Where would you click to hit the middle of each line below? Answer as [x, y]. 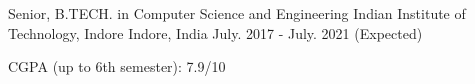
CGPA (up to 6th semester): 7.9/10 [117, 66]
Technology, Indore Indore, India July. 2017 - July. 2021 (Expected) [215, 32]
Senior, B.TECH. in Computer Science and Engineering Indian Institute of [237, 13]
